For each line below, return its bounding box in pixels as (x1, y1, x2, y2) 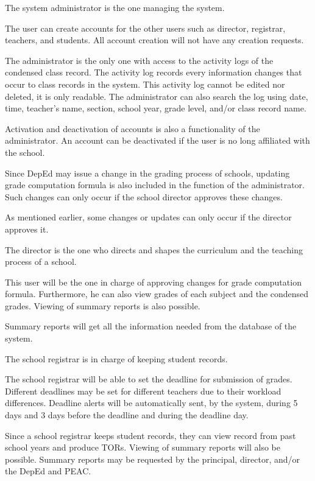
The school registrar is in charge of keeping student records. (5, 352, 228, 365)
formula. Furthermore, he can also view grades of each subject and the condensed (5, 287, 309, 300)
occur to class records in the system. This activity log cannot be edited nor (5, 77, 285, 90)
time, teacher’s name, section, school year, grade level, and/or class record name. (5, 102, 306, 114)
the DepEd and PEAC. (5, 465, 91, 477)
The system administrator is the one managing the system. (5, 1, 225, 13)
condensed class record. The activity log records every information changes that (5, 66, 302, 79)
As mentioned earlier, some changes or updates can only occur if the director (5, 211, 292, 223)
